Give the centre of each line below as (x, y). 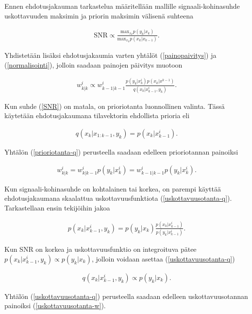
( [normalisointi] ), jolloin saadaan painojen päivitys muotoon (93, 64)
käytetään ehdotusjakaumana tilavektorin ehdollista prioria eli (97, 115)
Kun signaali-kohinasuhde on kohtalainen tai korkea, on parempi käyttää (113, 188)
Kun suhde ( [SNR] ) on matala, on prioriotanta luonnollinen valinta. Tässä (115, 106)
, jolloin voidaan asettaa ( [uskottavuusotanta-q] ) (163, 258)
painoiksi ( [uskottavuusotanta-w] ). (55, 305)
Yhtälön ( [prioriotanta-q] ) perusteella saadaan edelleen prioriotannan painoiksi (121, 152)
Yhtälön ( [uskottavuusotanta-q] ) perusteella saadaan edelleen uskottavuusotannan (126, 296)
